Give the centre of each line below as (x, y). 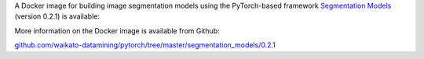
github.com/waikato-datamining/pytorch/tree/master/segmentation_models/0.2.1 (145, 45)
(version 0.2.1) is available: (57, 16)
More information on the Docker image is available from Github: (117, 30)
